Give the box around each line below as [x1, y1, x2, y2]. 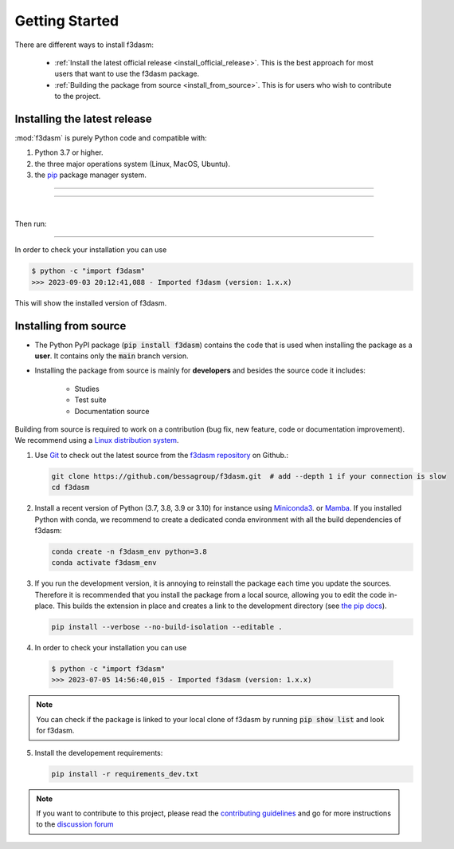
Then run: [14, 219, 47, 228]
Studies [74, 384, 100, 393]
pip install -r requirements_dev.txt [51, 769, 199, 778]
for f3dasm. [36, 726, 75, 736]
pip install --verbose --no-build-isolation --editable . [51, 622, 283, 632]
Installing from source [14, 319, 127, 333]
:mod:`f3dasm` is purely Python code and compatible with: [14, 133, 207, 143]
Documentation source [74, 406, 150, 416]
